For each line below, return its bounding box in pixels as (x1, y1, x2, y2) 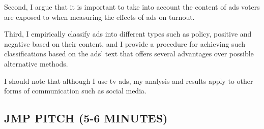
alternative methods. (4, 58, 68, 69)
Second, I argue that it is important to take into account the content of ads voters (4, 2, 260, 12)
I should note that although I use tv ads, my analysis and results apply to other (4, 75, 253, 86)
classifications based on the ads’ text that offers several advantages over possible (4, 48, 254, 59)
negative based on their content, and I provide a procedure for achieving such (4, 38, 246, 49)
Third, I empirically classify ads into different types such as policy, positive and (4, 28, 252, 39)
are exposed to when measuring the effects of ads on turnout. (4, 11, 195, 22)
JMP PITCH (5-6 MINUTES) (4, 110, 168, 126)
